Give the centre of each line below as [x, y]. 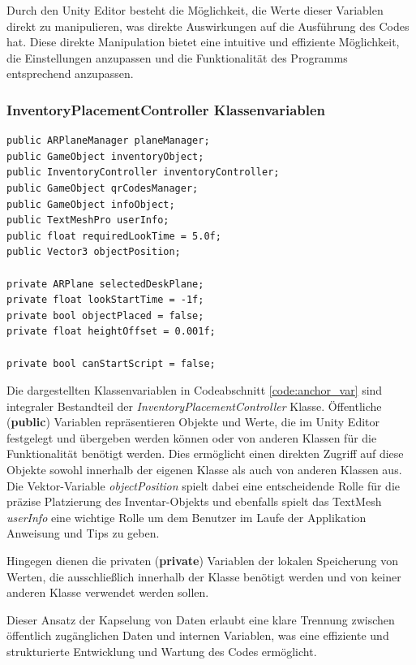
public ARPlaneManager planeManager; [108, 141]
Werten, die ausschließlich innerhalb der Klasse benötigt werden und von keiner [204, 576]
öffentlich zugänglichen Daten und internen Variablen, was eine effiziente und [198, 635]
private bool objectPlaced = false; [105, 315]
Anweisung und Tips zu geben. [83, 533]
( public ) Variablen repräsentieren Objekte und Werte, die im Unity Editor [193, 422]
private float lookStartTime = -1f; [105, 300]
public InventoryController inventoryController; [143, 173]
